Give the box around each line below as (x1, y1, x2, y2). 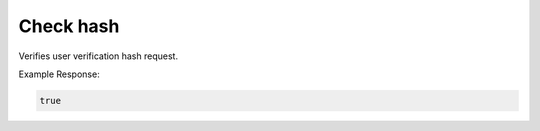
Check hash (18, 15, 120, 37)
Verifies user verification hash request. (18, 50, 179, 62)
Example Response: (18, 68, 100, 80)
